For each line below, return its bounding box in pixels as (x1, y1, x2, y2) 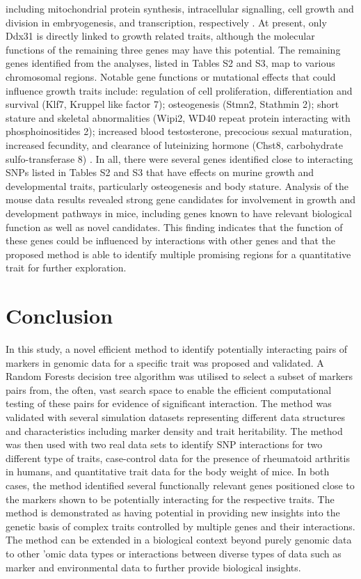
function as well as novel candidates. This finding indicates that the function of (6, 219, 343, 234)
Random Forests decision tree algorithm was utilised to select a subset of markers (6, 369, 353, 383)
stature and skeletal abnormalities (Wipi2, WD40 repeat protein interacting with (6, 110, 351, 125)
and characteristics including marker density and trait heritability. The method (6, 423, 343, 438)
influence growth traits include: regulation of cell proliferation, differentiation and (6, 83, 353, 97)
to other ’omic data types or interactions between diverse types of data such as (6, 546, 342, 560)
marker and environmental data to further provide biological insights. (6, 560, 301, 574)
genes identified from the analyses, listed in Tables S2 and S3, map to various (6, 56, 335, 70)
